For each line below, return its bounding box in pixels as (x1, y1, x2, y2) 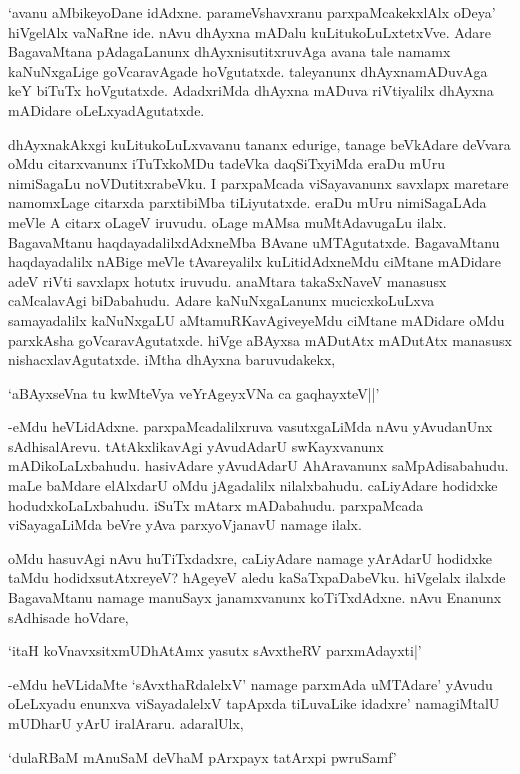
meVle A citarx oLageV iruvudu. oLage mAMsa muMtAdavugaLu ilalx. (8, 211, 447, 232)
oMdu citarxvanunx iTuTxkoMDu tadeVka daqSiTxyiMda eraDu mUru (8, 153, 445, 174)
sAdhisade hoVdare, (8, 606, 129, 627)
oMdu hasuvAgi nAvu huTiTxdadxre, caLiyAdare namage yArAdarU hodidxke (8, 547, 492, 568)
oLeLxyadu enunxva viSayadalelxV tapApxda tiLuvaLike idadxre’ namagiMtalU (8, 693, 500, 714)
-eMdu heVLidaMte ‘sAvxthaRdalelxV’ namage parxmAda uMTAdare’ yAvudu (8, 673, 493, 694)
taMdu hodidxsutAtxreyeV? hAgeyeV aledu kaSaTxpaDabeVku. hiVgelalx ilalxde (8, 567, 506, 588)
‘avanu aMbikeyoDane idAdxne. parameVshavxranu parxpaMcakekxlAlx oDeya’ (8, 2, 496, 22)
